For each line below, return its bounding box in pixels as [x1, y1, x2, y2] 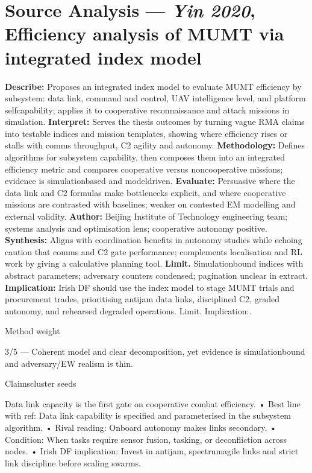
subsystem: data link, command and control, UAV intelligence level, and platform [5, 92, 306, 104]
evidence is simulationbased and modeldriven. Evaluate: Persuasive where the [5, 174, 295, 187]
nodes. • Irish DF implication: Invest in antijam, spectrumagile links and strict [5, 445, 299, 457]
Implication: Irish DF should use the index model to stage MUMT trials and [5, 281, 295, 293]
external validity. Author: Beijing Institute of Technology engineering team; [5, 210, 288, 223]
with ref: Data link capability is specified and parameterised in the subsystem [5, 409, 291, 422]
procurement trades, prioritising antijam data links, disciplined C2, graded [5, 293, 279, 305]
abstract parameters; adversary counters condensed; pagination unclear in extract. [5, 269, 308, 281]
